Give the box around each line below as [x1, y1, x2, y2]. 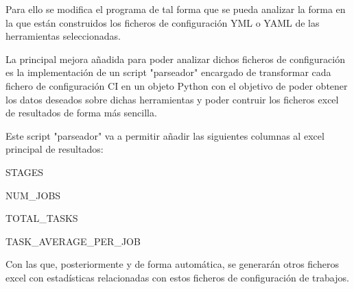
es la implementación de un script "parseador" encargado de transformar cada [5, 65, 331, 79]
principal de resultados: [5, 142, 104, 156]
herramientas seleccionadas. [5, 29, 121, 43]
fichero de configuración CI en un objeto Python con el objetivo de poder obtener [5, 78, 348, 92]
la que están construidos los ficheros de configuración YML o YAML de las [5, 15, 320, 29]
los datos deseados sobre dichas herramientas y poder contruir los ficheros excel [5, 92, 339, 106]
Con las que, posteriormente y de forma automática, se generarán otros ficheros [5, 257, 339, 271]
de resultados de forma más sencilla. [5, 105, 157, 120]
